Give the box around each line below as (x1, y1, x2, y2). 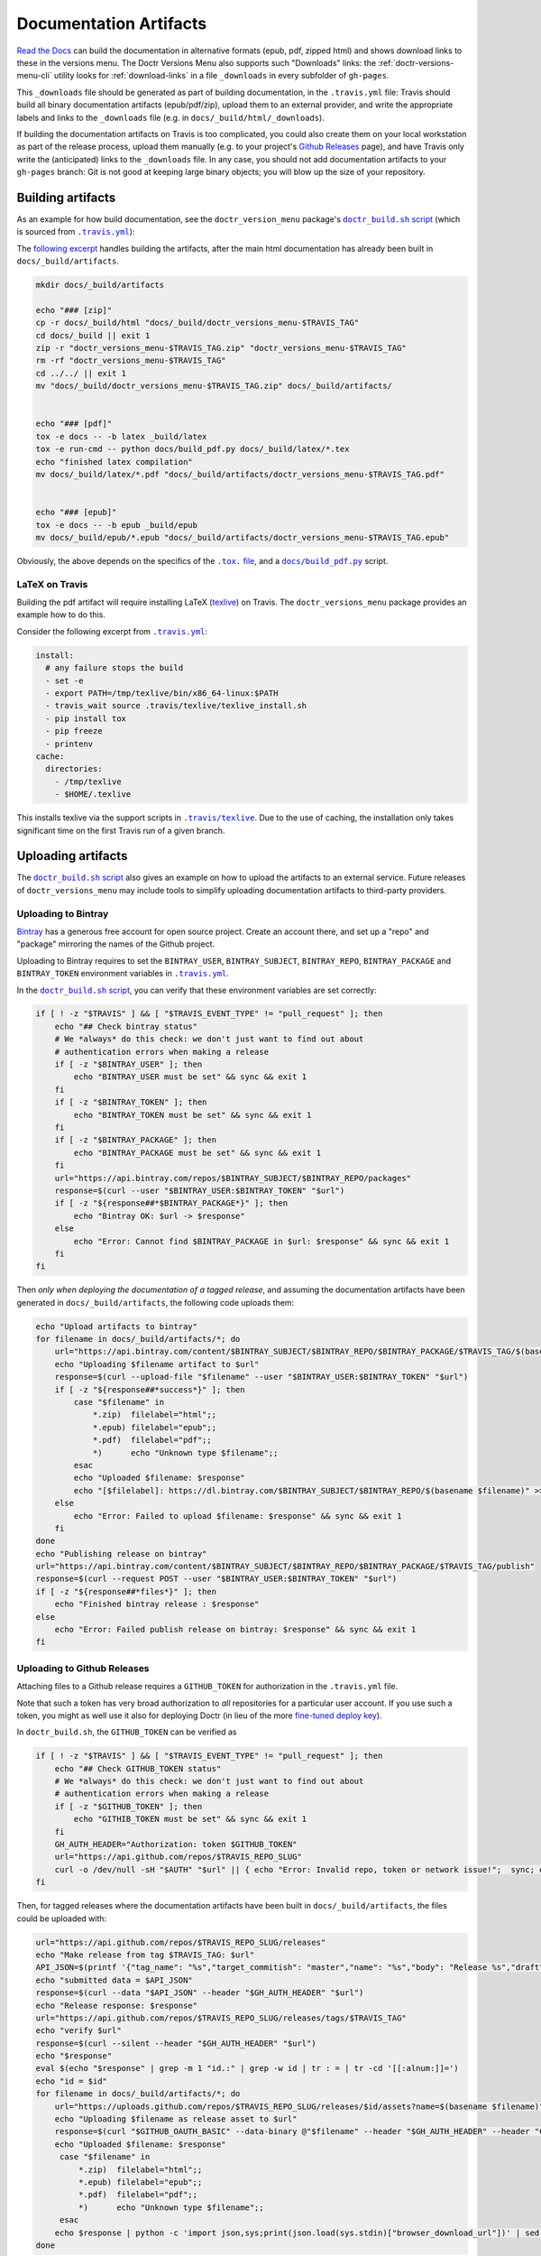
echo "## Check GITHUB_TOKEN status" (54, 1763, 222, 1773)
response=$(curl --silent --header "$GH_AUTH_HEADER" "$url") (35, 2038, 316, 2048)
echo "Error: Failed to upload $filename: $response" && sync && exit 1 (73, 1511, 402, 1521)
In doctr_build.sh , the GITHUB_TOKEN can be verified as (16, 1726, 237, 1737)
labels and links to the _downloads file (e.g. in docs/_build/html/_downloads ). (16, 112, 325, 123)
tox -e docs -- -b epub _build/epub (35, 520, 198, 530)
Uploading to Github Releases (16, 1661, 150, 1674)
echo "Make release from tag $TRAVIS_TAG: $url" (35, 1949, 255, 1960)
